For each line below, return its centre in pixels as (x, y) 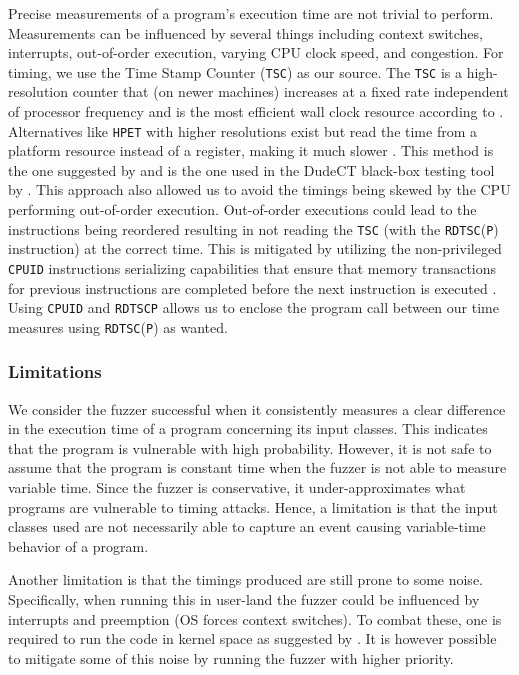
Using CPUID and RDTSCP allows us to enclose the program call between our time (253, 307)
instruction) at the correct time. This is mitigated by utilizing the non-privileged (255, 248)
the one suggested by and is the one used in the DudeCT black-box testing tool (251, 169)
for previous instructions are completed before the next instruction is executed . (252, 287)
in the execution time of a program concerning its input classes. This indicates (248, 428)
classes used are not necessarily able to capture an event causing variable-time (247, 526)
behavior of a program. (78, 545)
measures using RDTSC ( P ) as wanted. (118, 326)
